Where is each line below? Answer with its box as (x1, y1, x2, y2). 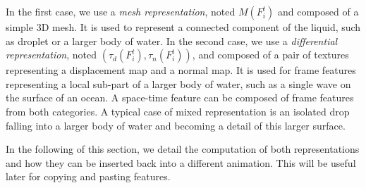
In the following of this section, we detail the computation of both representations (6, 142, 360, 156)
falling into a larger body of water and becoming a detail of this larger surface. (6, 118, 346, 132)
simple (6, 20, 33, 34)
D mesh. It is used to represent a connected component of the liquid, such (41, 20, 361, 34)
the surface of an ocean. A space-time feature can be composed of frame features (6, 90, 354, 105)
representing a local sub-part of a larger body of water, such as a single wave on (6, 76, 351, 91)
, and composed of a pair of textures (192, 47, 349, 62)
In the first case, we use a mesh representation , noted (6, 4, 236, 18)
